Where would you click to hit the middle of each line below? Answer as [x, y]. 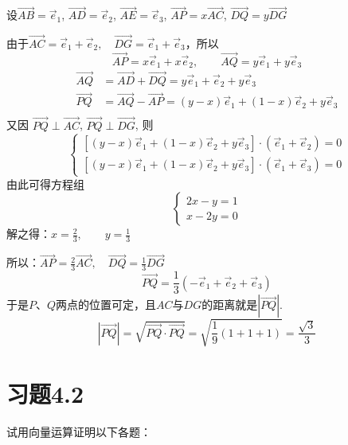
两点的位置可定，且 [106, 304]
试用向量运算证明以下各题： [79, 431]
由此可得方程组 [45, 183]
